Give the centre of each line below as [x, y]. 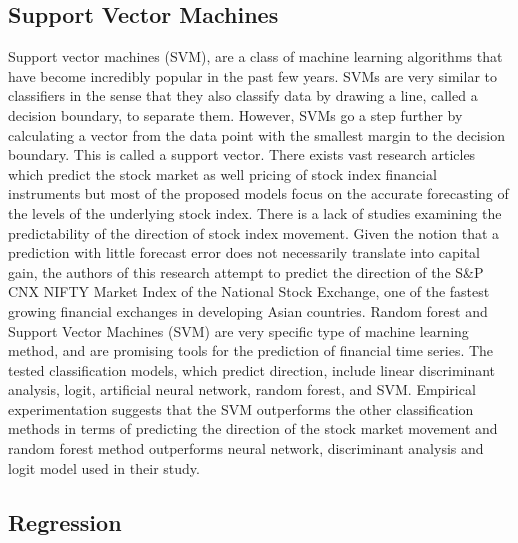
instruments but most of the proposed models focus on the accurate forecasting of [258, 193]
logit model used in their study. [104, 467]
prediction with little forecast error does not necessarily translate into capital [244, 252]
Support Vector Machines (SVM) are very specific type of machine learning [238, 330]
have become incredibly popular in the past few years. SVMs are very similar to [252, 75]
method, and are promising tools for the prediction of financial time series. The [251, 350]
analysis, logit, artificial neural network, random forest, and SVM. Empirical [242, 389]
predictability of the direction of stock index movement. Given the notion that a [254, 232]
